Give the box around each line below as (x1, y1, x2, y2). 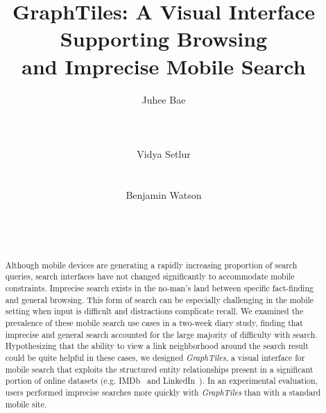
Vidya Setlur (137, 146, 191, 161)
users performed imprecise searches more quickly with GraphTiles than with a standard (5, 387, 321, 398)
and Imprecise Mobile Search (22, 51, 306, 80)
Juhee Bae (141, 92, 186, 106)
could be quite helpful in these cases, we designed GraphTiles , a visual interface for (5, 352, 305, 364)
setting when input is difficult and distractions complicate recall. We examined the (5, 305, 304, 317)
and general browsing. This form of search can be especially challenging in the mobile (5, 293, 314, 305)
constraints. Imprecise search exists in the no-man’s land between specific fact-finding (5, 282, 314, 294)
